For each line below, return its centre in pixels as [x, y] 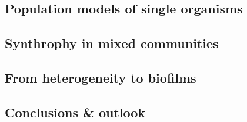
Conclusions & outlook [75, 112]
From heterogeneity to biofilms [101, 77]
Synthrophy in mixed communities [112, 43]
